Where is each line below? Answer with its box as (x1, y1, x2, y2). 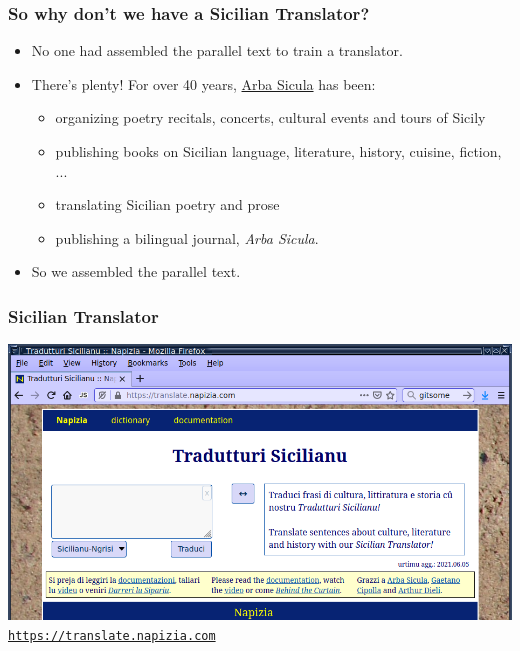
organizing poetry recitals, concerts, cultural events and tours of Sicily (55, 107, 486, 128)
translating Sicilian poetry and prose (55, 194, 280, 215)
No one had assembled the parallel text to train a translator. (31, 40, 403, 61)
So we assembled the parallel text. (31, 261, 241, 282)
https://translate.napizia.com (8, 628, 216, 643)
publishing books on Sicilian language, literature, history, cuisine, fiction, (55, 141, 502, 161)
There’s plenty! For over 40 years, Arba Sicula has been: (31, 73, 376, 94)
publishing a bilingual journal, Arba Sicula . (55, 227, 319, 248)
